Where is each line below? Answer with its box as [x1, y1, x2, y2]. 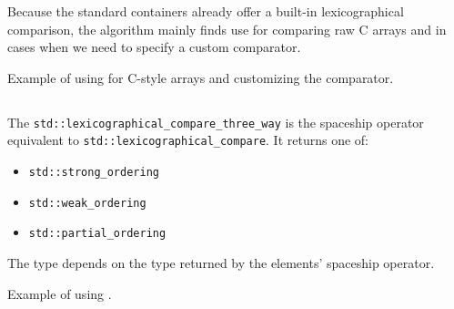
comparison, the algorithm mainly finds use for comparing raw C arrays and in [7, 19, 447, 38]
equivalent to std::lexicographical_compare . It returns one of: [7, 130, 369, 149]
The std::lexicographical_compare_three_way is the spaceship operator [7, 112, 424, 131]
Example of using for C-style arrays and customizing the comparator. [7, 67, 394, 87]
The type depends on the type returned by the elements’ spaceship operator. [7, 253, 435, 273]
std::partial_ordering [28, 227, 166, 241]
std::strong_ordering [28, 166, 159, 180]
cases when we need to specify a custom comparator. [7, 37, 301, 57]
